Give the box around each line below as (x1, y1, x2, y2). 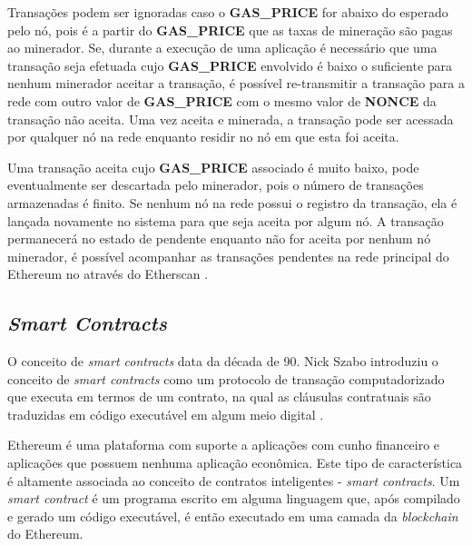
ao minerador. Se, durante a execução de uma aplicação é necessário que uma (7, 38, 438, 57)
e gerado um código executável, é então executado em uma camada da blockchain (7, 506, 458, 525)
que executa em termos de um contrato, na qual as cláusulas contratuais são (7, 387, 431, 406)
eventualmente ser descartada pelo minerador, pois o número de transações (7, 175, 424, 194)
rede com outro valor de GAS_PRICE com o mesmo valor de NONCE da (7, 91, 437, 110)
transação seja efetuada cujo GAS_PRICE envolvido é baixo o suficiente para (7, 55, 453, 74)
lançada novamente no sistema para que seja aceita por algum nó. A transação (7, 211, 444, 230)
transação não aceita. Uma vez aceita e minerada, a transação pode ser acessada (7, 109, 454, 128)
